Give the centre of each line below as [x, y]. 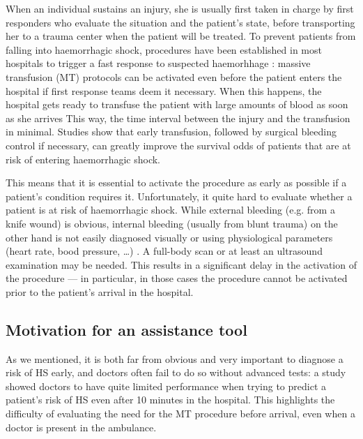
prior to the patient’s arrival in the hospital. [100, 291]
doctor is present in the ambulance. [81, 427]
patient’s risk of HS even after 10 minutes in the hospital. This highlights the [170, 400]
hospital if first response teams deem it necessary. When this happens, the [164, 90]
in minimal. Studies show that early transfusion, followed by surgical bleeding [171, 132]
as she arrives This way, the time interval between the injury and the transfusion [178, 118]
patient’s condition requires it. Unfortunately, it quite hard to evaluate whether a [179, 196]
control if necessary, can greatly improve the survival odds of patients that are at [178, 145]
